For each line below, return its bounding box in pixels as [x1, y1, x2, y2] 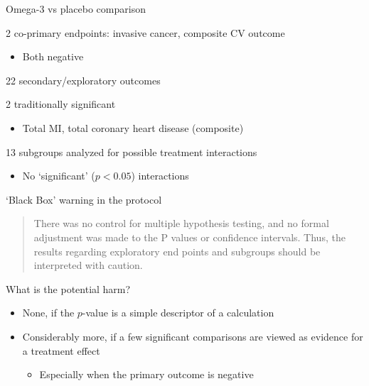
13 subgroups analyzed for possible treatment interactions [6, 144, 257, 159]
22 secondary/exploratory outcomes [6, 72, 161, 87]
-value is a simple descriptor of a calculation [82, 305, 274, 320]
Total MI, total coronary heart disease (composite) [22, 120, 244, 135]
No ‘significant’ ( [22, 168, 95, 183]
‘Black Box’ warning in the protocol [6, 192, 162, 206]
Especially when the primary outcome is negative [39, 367, 254, 382]
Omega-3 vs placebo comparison [6, 1, 146, 16]
